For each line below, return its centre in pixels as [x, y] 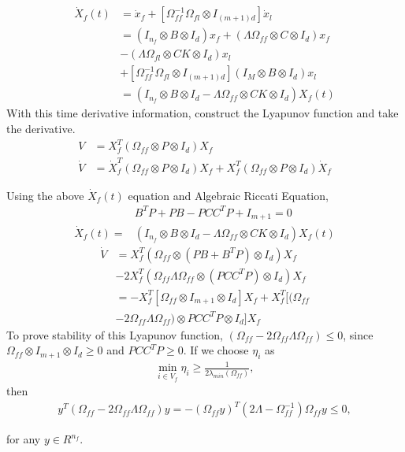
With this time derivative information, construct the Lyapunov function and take [202, 113]
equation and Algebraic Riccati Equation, [228, 195]
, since [358, 334]
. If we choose [216, 350]
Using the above [45, 195]
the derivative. [41, 128]
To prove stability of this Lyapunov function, [115, 334]
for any [24, 439]
